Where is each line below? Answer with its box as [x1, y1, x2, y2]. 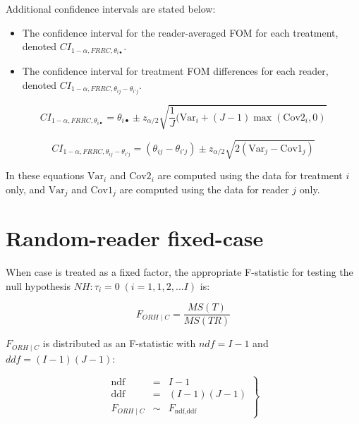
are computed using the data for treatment [157, 168, 343, 183]
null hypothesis [6, 278, 71, 293]
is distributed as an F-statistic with [42, 336, 196, 351]
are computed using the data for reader [119, 181, 289, 196]
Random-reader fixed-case [6, 224, 264, 253]
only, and [6, 181, 46, 196]
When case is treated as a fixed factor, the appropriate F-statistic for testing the [6, 265, 353, 279]
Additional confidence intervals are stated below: [6, 1, 216, 16]
